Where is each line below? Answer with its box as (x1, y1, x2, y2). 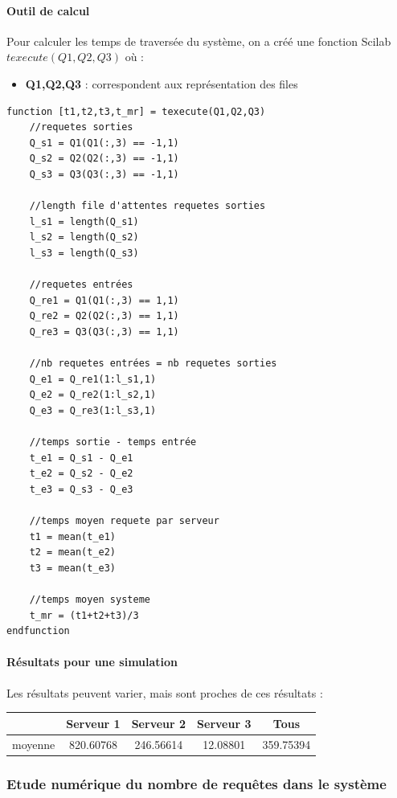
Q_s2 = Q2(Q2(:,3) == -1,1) (29, 153, 179, 165)
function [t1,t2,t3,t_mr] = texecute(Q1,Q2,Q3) (6, 105, 266, 117)
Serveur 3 (197, 714, 252, 731)
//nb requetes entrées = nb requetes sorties (29, 358, 277, 370)
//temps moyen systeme (29, 593, 150, 605)
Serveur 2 (131, 714, 186, 731)
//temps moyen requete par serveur (29, 515, 219, 527)
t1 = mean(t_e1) (29, 530, 117, 542)
